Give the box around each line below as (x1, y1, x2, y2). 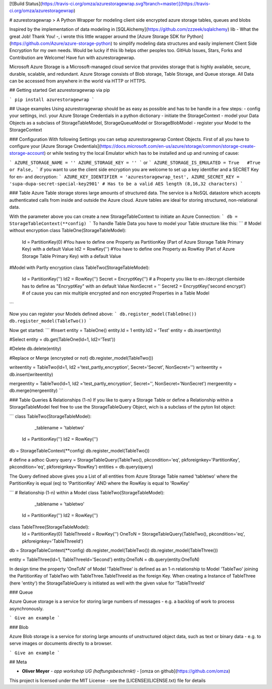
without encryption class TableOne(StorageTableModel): (9, 227, 126, 234)
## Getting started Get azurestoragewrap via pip (9, 87, 110, 93)
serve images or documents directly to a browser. (9, 641, 113, 647)
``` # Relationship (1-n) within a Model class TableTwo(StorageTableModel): (9, 489, 165, 495)
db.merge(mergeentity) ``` (9, 387, 63, 393)
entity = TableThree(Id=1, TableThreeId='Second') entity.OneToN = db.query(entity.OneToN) (9, 556, 200, 562)
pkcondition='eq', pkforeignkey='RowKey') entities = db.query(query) (9, 464, 154, 470)
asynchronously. (9, 605, 44, 611)
